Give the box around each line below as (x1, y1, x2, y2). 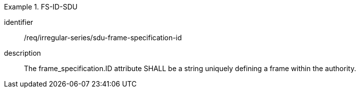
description (4, 49, 41, 57)
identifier (4, 18, 33, 26)
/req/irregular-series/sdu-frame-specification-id (24, 33, 182, 42)
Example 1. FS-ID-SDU (4, 2, 78, 11)
